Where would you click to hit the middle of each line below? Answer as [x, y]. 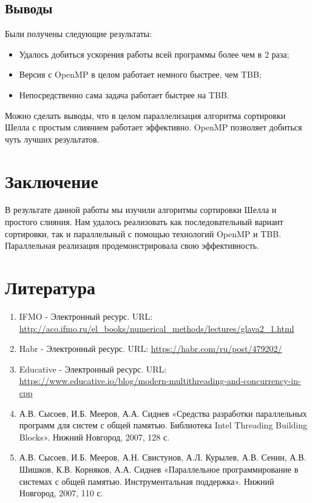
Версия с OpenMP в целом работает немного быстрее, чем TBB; [140, 74]
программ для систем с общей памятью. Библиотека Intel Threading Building [163, 425]
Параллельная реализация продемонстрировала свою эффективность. [132, 245]
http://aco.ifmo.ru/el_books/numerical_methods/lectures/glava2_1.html [157, 328]
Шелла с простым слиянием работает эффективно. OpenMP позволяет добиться [154, 127]
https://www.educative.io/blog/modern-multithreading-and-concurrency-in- [160, 381]
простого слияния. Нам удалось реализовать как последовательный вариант [144, 222]
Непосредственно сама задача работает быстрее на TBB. [124, 94]
